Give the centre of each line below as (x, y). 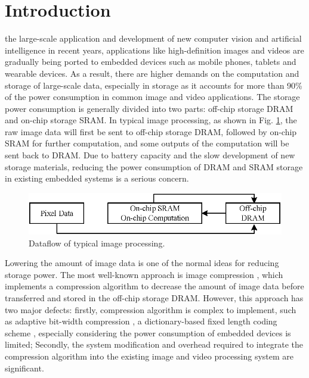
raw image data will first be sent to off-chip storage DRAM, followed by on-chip (151, 131)
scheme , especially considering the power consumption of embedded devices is (148, 332)
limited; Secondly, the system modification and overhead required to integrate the (154, 344)
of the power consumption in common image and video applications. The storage (152, 97)
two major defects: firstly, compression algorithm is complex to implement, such (151, 309)
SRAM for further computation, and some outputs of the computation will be (147, 143)
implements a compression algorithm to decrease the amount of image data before (154, 286)
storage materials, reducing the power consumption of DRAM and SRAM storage (154, 166)
